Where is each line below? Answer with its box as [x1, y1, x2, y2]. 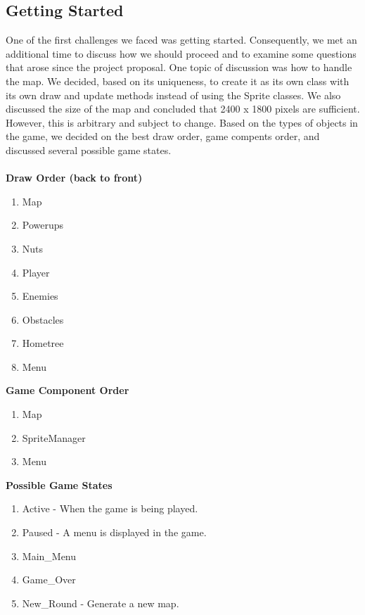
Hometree [22, 336, 64, 350]
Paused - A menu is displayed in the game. [22, 525, 207, 540]
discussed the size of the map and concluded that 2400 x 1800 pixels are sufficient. [6, 101, 360, 116]
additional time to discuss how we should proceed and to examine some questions [6, 46, 357, 61]
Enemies [22, 289, 58, 303]
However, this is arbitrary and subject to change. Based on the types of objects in [6, 115, 358, 129]
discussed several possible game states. [6, 142, 172, 157]
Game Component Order [6, 383, 129, 398]
